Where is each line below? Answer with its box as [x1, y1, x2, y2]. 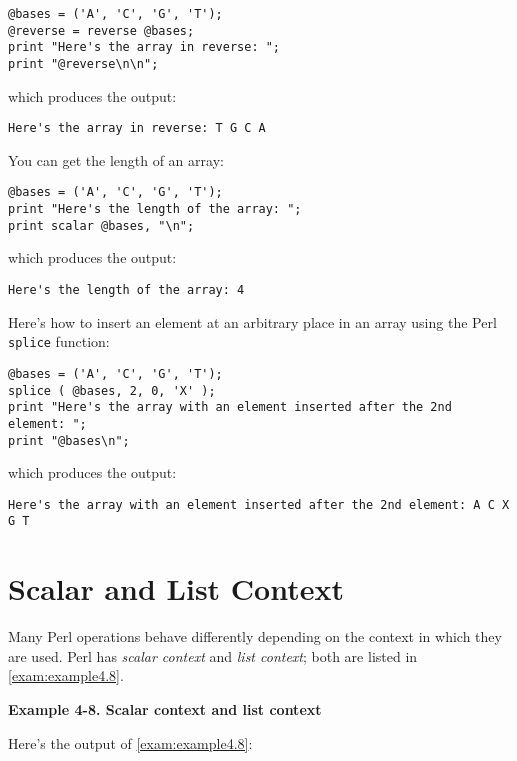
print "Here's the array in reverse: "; [8, 40, 281, 55]
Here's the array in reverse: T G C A [8, 121, 266, 136]
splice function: [8, 331, 110, 352]
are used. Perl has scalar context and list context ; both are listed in [8, 645, 418, 666]
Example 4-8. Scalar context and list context [8, 699, 322, 720]
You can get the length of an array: [8, 149, 224, 170]
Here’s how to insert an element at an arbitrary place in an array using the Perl [8, 311, 497, 332]
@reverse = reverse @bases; [8, 23, 195, 38]
